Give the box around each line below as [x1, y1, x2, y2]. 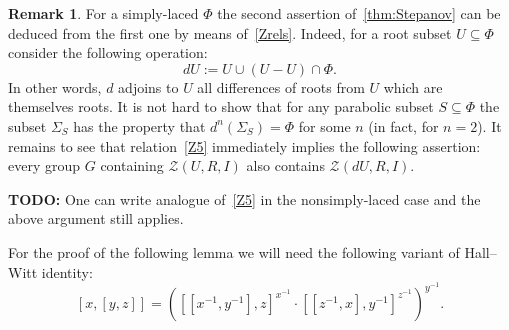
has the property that [73, 115, 206, 136]
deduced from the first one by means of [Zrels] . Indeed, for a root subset [8, 22, 452, 43]
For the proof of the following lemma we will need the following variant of [8, 241, 460, 262]
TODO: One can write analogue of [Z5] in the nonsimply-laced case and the [8, 188, 481, 209]
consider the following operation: [8, 42, 208, 63]
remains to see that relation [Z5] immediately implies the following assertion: [8, 135, 481, 156]
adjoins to [118, 76, 179, 97]
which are [383, 76, 443, 97]
